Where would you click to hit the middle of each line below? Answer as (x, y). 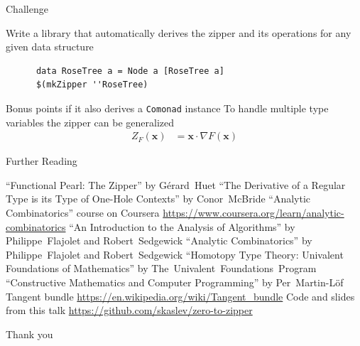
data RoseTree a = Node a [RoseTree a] (130, 71)
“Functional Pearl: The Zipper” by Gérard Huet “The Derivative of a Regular (176, 184)
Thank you (29, 334)
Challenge (27, 9)
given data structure (50, 47)
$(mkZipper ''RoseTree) (92, 85)
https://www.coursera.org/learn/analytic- (253, 213)
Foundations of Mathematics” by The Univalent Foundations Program (161, 268)
